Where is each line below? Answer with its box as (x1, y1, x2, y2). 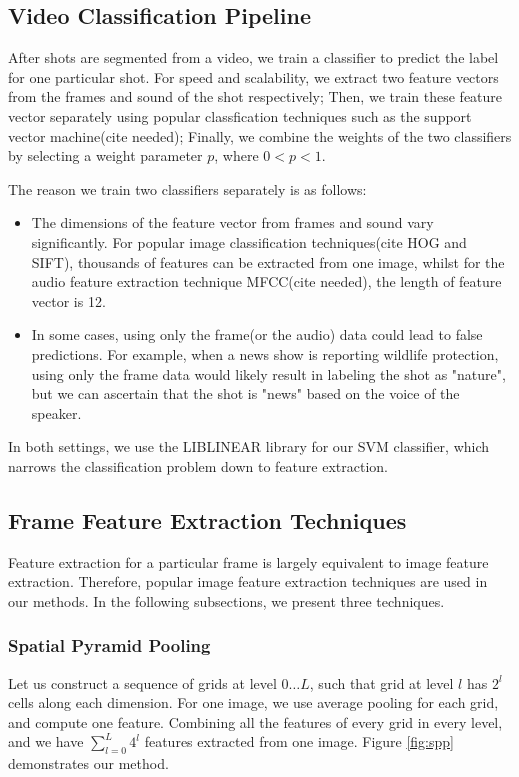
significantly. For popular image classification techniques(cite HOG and (31, 231, 467, 252)
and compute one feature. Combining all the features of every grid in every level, (8, 711, 503, 732)
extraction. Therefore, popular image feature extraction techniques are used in (8, 571, 488, 592)
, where (214, 145, 259, 166)
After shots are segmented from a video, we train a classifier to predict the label (8, 47, 499, 68)
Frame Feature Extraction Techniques (8, 504, 407, 535)
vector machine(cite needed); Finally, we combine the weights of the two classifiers (8, 125, 512, 146)
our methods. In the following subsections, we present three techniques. (8, 590, 445, 611)
